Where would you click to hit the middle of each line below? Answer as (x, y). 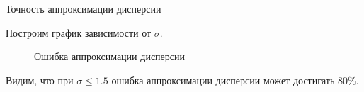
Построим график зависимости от (79, 32)
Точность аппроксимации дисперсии (84, 8)
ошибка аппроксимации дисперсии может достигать (223, 80)
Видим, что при (40, 80)
